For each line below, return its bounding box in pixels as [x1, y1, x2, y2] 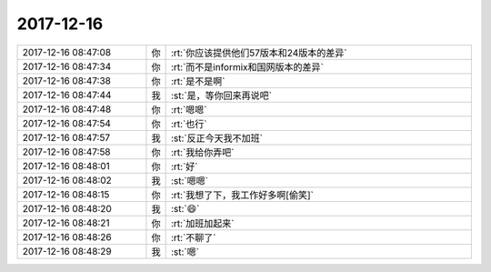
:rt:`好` [170, 160, 198, 173]
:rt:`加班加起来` [170, 217, 235, 229]
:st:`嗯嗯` [170, 174, 209, 186]
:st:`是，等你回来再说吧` [170, 89, 273, 102]
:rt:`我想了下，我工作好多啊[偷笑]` [170, 188, 314, 201]
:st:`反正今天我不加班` [170, 132, 264, 145]
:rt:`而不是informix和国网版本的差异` [170, 60, 325, 73]
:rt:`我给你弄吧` [170, 146, 235, 158]
